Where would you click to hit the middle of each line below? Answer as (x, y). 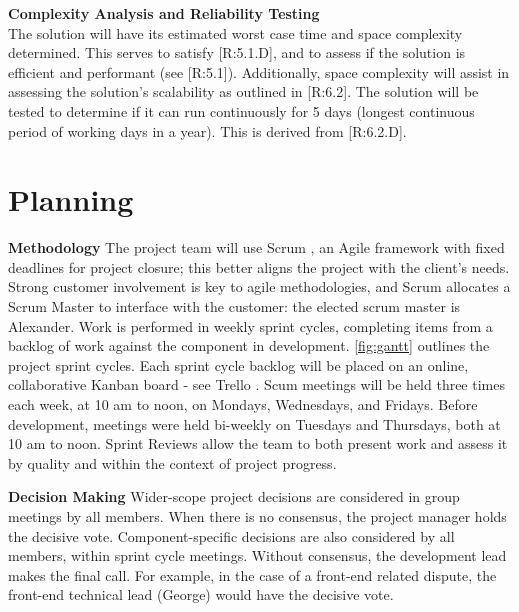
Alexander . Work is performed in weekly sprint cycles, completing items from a (250, 325)
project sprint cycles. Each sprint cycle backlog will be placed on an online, (238, 364)
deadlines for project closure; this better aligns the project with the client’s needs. (259, 266)
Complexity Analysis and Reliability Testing (164, 13)
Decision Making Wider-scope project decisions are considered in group (234, 496)
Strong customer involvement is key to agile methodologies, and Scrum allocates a (259, 286)
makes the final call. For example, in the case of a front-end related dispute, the (252, 574)
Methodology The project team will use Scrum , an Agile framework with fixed (256, 247)
